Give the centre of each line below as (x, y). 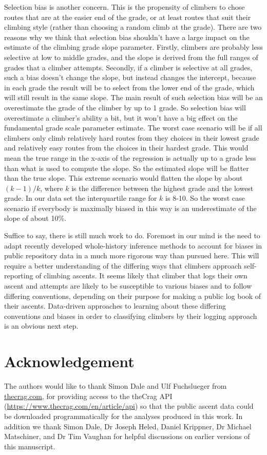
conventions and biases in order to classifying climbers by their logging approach (131, 316)
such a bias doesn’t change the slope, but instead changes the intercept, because (130, 77)
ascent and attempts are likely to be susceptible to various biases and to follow (128, 286)
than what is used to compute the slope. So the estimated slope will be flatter (127, 168)
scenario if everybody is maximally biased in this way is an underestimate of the (130, 208)
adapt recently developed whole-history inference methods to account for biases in (133, 245)
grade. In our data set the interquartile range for (81, 198)
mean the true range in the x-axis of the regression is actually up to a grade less (130, 157)
